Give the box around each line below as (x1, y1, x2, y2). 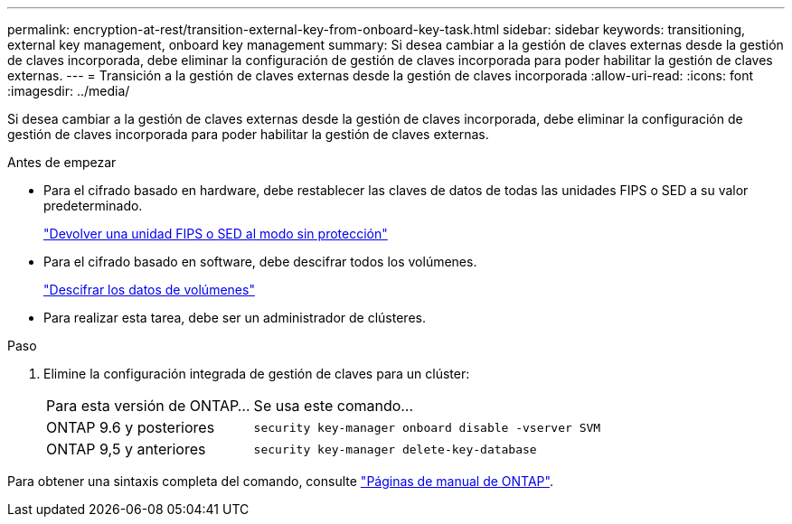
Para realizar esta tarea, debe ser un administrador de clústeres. (43, 310, 426, 325)
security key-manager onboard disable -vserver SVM (253, 420, 601, 435)
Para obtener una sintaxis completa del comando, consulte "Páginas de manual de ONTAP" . (7, 473, 553, 489)
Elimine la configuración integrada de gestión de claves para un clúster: (43, 366, 470, 381)
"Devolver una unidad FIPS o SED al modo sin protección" (43, 226, 388, 241)
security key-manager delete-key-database (253, 442, 537, 456)
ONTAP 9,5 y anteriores (46, 440, 206, 458)
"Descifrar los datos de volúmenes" (43, 282, 255, 297)
